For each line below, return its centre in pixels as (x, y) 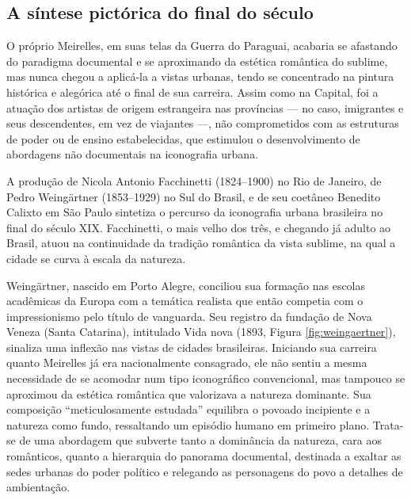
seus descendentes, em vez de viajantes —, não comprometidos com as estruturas (203, 123)
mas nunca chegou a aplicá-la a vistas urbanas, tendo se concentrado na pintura (200, 76)
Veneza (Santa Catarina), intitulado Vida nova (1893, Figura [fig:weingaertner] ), (201, 332)
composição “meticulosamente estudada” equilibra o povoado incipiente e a (188, 409)
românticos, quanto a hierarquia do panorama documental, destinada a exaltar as (204, 456)
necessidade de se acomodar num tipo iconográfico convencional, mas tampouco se (206, 378)
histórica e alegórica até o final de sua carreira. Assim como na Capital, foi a (192, 92)
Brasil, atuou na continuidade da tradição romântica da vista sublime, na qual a (201, 243)
